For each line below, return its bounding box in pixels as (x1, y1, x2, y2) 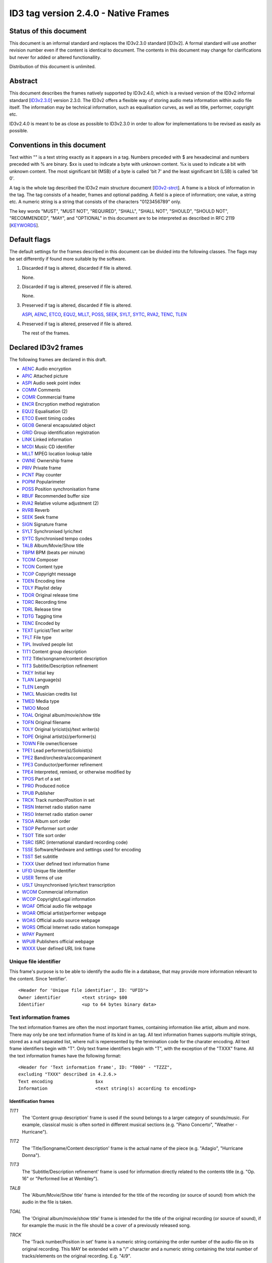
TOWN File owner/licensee (22, 740, 78, 746)
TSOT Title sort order (22, 833, 66, 839)
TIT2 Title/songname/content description (22, 656, 108, 662)
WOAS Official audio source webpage (22, 917, 100, 923)
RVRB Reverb (22, 507, 50, 513)
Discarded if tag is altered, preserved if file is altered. (22, 283, 132, 289)
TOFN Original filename (22, 719, 71, 725)
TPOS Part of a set (22, 775, 60, 782)
